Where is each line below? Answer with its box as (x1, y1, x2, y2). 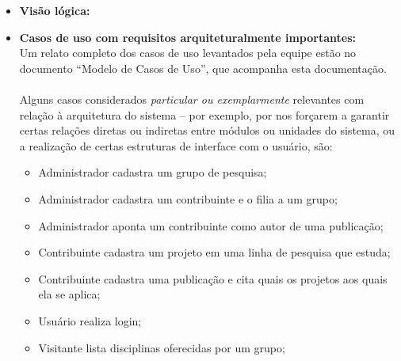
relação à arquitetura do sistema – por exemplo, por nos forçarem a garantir (19, 106, 390, 123)
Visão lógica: (19, 2, 90, 18)
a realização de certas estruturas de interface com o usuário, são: (19, 137, 333, 154)
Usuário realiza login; (38, 312, 142, 329)
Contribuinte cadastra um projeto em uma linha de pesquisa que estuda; (38, 244, 391, 260)
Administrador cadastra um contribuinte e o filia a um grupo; (38, 190, 338, 207)
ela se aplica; (38, 286, 101, 302)
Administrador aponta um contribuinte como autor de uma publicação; (38, 217, 384, 234)
